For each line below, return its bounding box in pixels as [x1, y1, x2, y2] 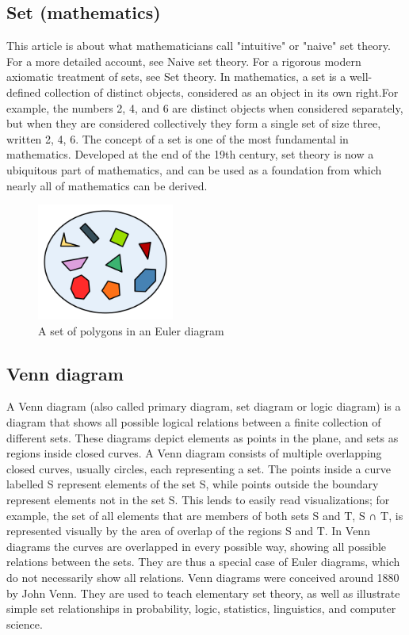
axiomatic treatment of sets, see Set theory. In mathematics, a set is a [6, 68, 346, 85]
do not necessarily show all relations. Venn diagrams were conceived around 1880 [6, 568, 399, 585]
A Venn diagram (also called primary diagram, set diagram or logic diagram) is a [6, 398, 401, 415]
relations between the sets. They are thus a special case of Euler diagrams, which [6, 553, 400, 570]
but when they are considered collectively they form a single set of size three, [6, 115, 381, 132]
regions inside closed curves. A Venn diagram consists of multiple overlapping [6, 445, 382, 461]
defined [6, 83, 41, 100]
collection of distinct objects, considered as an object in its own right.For [44, 83, 399, 100]
